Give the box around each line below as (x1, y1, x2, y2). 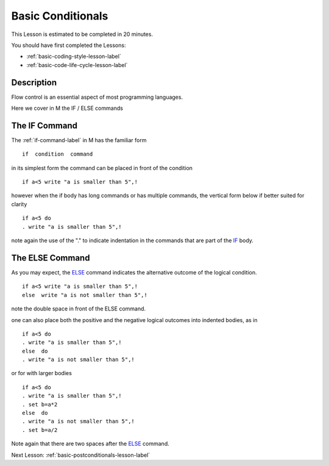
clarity (11, 200, 27, 207)
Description (11, 77, 57, 88)
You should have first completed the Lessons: (11, 41, 126, 49)
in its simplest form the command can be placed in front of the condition (11, 164, 193, 171)
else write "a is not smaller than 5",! (22, 292, 147, 298)
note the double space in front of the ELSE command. (11, 305, 146, 312)
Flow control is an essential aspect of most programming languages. (11, 93, 183, 101)
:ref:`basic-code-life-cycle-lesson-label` (26, 61, 128, 68)
